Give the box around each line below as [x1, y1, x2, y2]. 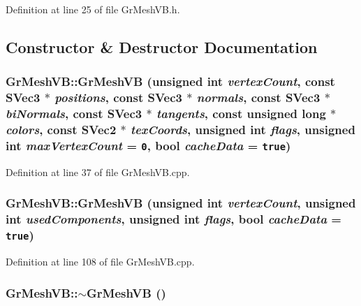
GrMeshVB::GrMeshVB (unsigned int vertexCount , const [6, 73, 335, 90]
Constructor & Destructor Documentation [6, 36, 318, 57]
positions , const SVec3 [54, 89, 182, 106]
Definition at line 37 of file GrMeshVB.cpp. [6, 164, 190, 179]
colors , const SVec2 [6, 121, 117, 138]
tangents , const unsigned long [156, 105, 326, 122]
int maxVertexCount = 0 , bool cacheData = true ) [6, 136, 291, 154]
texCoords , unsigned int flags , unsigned [131, 121, 355, 138]
